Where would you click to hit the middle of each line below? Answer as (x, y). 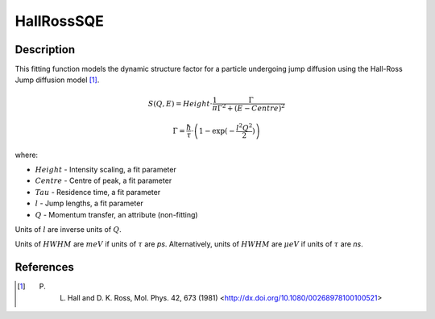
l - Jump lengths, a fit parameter (89, 203)
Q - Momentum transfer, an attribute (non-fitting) (116, 214)
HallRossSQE (60, 21)
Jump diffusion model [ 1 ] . (57, 80)
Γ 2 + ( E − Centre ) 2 (251, 107)
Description (45, 50)
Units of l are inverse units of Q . (68, 229)
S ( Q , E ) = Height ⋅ (180, 104)
